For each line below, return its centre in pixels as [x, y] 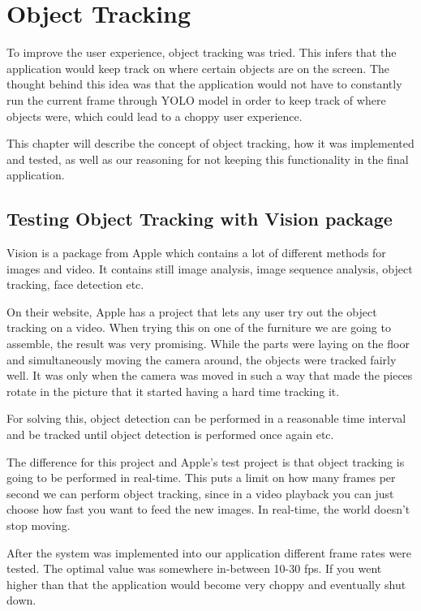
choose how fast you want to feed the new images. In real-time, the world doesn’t [208, 509]
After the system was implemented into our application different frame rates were [209, 552]
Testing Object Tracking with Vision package [200, 219]
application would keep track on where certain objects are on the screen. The [198, 68]
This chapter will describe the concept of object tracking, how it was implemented [210, 143]
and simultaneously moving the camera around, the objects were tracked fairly [202, 359]
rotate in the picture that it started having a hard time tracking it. [173, 391]
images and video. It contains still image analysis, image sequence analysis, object [210, 268]
